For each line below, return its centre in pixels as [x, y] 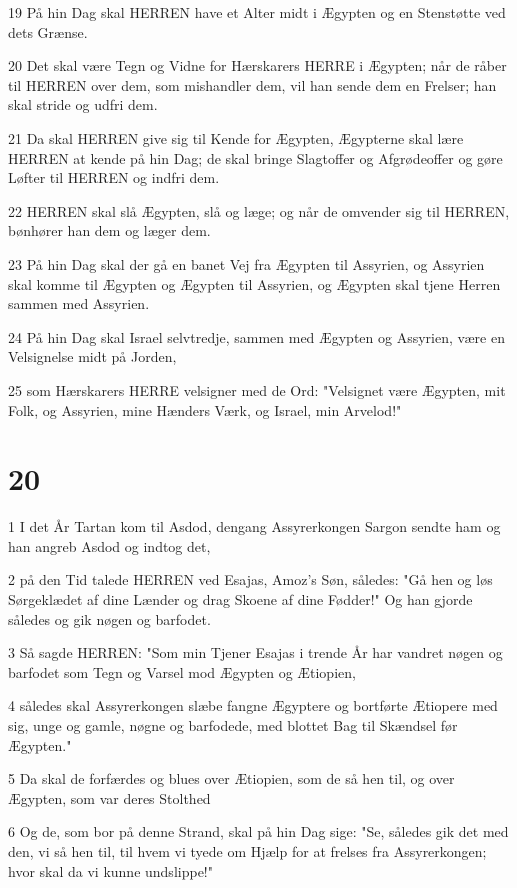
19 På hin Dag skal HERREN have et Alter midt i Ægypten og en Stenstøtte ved [257, 12]
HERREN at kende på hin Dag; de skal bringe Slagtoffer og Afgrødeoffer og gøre [255, 157]
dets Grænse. [48, 31]
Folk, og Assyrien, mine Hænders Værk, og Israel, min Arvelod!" [205, 409]
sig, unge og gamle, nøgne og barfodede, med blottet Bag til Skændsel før [233, 724]
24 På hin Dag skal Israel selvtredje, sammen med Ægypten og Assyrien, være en [256, 336]
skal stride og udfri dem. [83, 104]
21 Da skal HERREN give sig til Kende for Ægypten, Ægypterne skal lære [236, 137]
